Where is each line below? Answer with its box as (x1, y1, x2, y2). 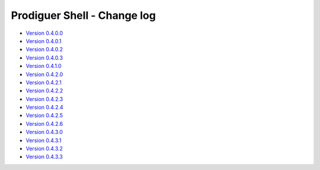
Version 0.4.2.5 (25, 112, 63, 119)
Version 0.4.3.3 (25, 153, 63, 161)
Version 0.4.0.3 (25, 54, 63, 61)
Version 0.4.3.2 (25, 145, 63, 152)
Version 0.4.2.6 (25, 120, 63, 127)
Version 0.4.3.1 (25, 136, 62, 144)
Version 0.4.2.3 (25, 95, 63, 103)
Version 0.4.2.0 (25, 71, 63, 78)
